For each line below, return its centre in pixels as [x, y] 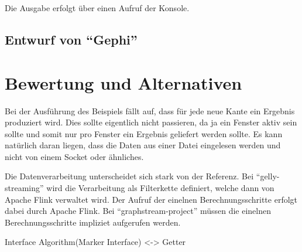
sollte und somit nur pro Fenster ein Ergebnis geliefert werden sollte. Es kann [144, 133]
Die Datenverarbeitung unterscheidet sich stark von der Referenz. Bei [129, 176]
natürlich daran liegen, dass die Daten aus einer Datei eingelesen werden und [143, 145]
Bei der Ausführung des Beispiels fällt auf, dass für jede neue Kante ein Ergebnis [150, 110]
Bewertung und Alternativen [123, 82]
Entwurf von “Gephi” [71, 39]
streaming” [24, 188]
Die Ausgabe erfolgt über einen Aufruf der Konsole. [97, 8]
